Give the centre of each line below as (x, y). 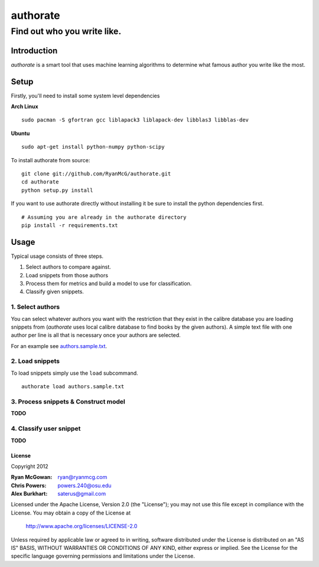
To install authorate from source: (51, 160)
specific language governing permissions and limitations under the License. (103, 556)
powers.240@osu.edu (84, 485)
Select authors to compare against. (69, 267)
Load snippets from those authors (67, 275)
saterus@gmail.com (82, 494)
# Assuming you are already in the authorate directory (104, 217)
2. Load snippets (35, 361)
